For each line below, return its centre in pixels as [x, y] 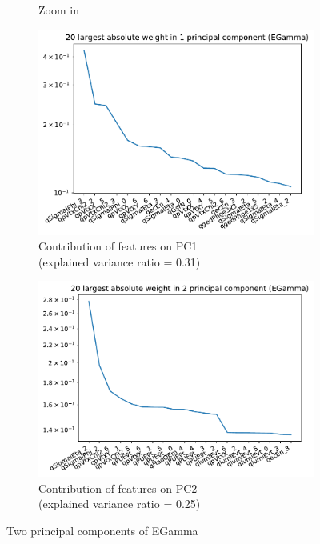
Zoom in [59, 10]
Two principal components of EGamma [102, 530]
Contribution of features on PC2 [118, 488]
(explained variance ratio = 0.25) [120, 504]
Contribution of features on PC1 [118, 246]
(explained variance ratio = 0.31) [120, 261]
